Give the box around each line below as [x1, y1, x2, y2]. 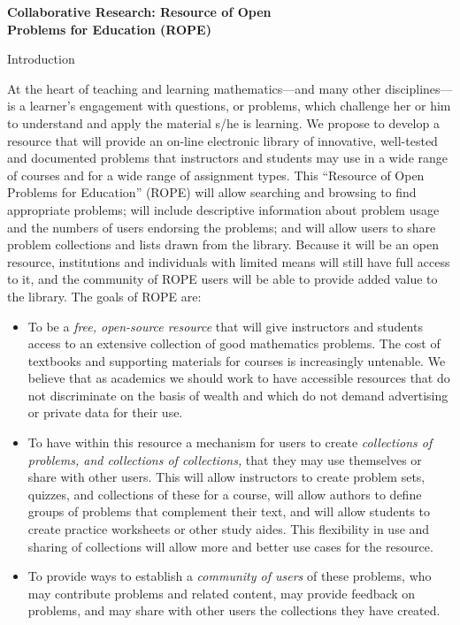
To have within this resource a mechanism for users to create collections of [27, 433, 433, 452]
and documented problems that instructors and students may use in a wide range [7, 149, 448, 167]
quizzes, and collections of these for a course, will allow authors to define [27, 484, 422, 503]
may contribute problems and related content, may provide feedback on [27, 583, 416, 602]
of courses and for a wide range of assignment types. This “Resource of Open [7, 165, 425, 184]
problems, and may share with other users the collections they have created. [27, 601, 441, 620]
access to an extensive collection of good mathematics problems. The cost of [27, 334, 441, 353]
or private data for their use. [27, 403, 183, 422]
